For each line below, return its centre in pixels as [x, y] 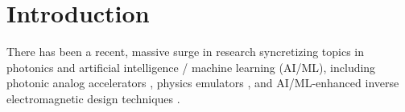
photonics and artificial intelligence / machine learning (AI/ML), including [191, 67]
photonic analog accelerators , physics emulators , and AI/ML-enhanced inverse [203, 83]
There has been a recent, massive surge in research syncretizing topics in [186, 52]
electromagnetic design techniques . [93, 98]
